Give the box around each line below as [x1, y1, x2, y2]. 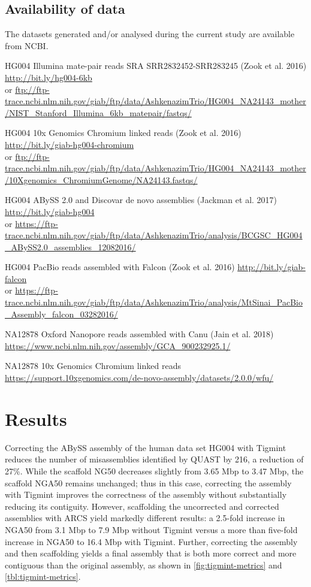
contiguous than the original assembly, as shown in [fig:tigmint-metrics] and [5, 558, 282, 571]
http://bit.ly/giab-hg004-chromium [5, 138, 134, 150]
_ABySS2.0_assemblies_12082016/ [5, 240, 136, 253]
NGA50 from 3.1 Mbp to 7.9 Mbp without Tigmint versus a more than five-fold [5, 523, 298, 535]
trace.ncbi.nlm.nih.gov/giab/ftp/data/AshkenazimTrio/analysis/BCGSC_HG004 [5, 229, 303, 241]
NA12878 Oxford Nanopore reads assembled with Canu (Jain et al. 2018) [5, 328, 274, 340]
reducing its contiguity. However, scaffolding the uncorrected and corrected [5, 500, 279, 512]
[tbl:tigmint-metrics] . [5, 570, 81, 583]
